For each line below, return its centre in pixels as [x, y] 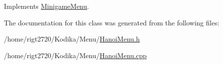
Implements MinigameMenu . [46, 6]
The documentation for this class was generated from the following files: [112, 22]
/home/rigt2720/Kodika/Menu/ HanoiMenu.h [72, 39]
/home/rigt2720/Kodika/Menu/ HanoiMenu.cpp [75, 55]
